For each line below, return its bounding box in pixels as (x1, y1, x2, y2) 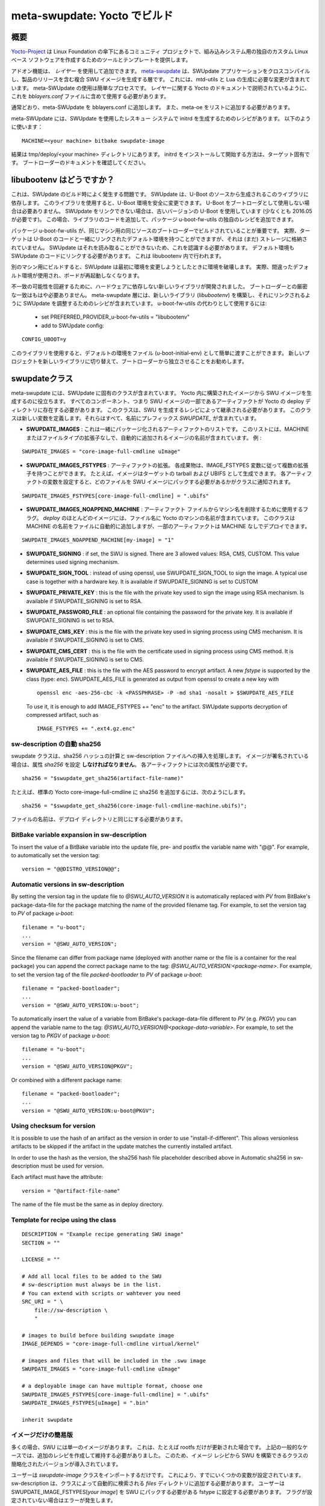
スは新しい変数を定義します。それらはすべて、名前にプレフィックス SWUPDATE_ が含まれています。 (11, 414, 260, 422)
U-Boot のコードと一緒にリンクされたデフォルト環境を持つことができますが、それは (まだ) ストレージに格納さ (33, 236, 308, 243)
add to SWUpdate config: (41, 322, 105, 329)
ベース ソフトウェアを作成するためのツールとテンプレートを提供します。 (11, 56, 191, 63)
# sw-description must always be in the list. (22, 1281, 162, 1289)
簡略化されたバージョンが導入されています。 (11, 1460, 122, 1467)
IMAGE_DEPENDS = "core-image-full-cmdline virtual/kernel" (22, 1340, 200, 1348)
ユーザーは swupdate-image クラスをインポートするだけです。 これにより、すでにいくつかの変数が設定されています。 (11, 1472, 305, 1479)
